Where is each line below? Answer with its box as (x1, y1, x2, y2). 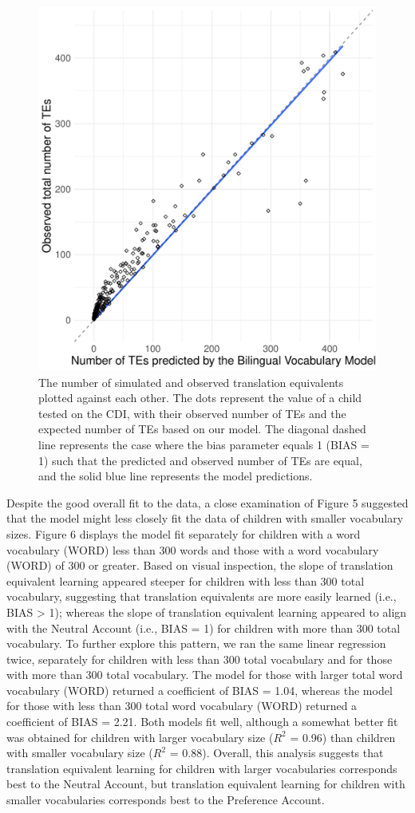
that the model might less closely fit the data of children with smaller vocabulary (6, 510, 404, 527)
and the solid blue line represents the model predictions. (38, 468, 313, 484)
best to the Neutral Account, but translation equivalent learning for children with (6, 776, 405, 792)
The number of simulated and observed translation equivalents (38, 373, 344, 390)
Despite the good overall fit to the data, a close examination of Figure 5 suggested (6, 494, 409, 511)
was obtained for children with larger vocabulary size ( (6, 728, 274, 745)
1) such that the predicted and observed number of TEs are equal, (38, 452, 362, 468)
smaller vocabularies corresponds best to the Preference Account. (6, 791, 325, 808)
